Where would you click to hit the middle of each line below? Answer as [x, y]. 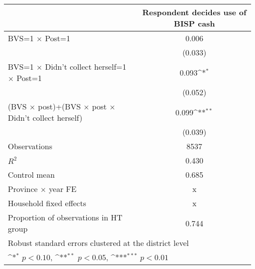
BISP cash [194, 23]
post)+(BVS [59, 106]
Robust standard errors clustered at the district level [98, 243]
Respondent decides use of [194, 12]
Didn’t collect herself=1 [86, 67]
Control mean [31, 175]
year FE [63, 189]
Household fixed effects [47, 203]
